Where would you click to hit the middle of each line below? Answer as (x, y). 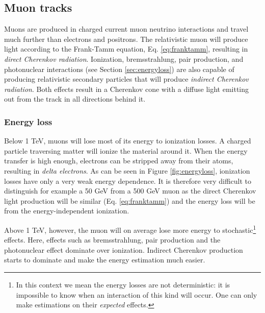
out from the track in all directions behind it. (75, 99)
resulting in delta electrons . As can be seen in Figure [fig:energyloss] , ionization (127, 170)
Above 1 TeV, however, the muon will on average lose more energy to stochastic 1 (130, 229)
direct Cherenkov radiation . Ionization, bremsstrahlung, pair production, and (124, 58)
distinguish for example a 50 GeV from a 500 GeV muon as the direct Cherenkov (130, 191)
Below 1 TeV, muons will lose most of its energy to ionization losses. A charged (128, 141)
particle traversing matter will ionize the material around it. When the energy (126, 150)
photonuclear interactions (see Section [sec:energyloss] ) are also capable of (119, 69)
